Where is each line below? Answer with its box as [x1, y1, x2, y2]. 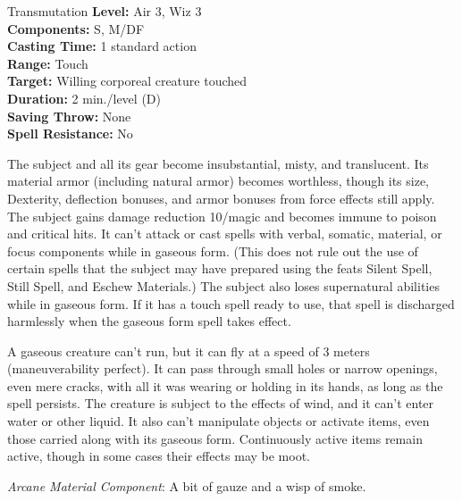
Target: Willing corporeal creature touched [7, 71, 248, 90]
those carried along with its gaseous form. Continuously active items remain [7, 429, 423, 447]
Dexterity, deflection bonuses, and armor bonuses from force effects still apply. [7, 188, 435, 207]
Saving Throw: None [7, 106, 131, 125]
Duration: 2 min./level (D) [7, 88, 161, 107]
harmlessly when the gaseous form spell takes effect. [7, 312, 291, 330]
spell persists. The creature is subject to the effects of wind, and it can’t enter [7, 394, 434, 413]
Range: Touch [7, 54, 88, 72]
